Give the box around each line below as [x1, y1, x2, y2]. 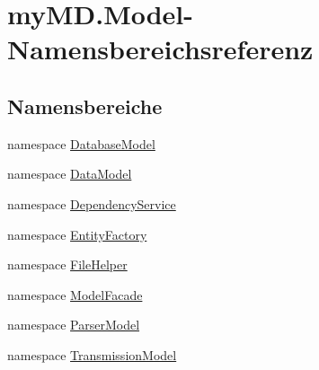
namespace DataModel [7, 164, 132, 183]
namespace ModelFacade [7, 285, 143, 304]
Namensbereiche [7, 92, 163, 119]
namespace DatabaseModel [7, 134, 155, 153]
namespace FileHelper [7, 255, 128, 274]
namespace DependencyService [7, 194, 176, 213]
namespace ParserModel [7, 315, 140, 334]
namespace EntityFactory [7, 225, 147, 243]
